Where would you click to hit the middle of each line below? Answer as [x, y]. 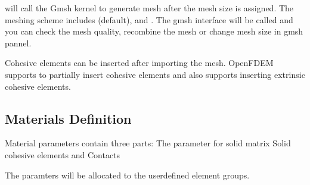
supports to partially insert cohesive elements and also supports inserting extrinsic [155, 74]
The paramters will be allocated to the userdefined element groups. [127, 175]
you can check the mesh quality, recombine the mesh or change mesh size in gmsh [154, 31]
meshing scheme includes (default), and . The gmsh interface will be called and [149, 19]
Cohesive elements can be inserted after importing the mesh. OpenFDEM [139, 63]
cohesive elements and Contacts [63, 154]
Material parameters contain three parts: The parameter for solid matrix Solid [148, 143]
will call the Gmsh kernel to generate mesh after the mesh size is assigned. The [149, 8]
